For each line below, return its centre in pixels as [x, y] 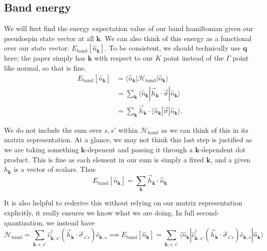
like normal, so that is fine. [45, 67]
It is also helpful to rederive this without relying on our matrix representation [123, 203]
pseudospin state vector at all [49, 38]
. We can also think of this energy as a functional [176, 38]
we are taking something [41, 150]
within [128, 130]
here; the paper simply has [45, 58]
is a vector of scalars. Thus [55, 169]
